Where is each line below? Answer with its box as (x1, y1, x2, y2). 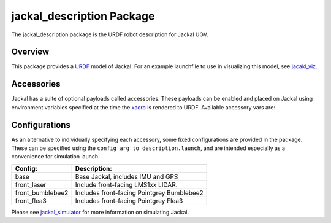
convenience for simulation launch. (11, 153, 101, 160)
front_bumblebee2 (15, 188, 69, 197)
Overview (11, 47, 50, 57)
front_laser (15, 180, 47, 189)
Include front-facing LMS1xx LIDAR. (75, 180, 178, 189)
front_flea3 (15, 197, 47, 205)
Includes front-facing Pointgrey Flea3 (75, 197, 183, 205)
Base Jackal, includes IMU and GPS (75, 172, 178, 181)
